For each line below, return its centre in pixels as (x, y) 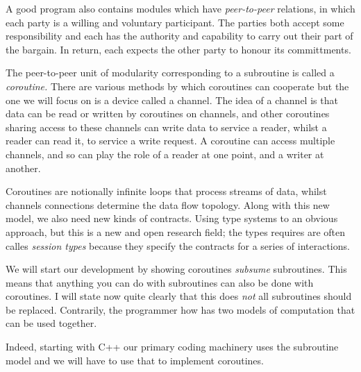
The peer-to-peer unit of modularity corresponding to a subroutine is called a (170, 73)
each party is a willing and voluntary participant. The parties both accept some (175, 22)
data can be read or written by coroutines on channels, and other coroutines (168, 113)
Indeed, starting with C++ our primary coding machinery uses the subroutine (172, 347)
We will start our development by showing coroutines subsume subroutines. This (176, 269)
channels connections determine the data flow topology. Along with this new (168, 204)
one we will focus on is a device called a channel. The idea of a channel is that (172, 100)
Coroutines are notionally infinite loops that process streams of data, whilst (166, 191)
